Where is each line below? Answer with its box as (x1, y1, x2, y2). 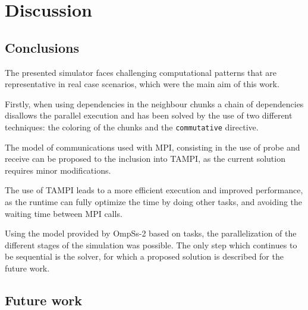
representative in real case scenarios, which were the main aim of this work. (5, 78, 279, 90)
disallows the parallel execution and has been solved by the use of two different (5, 109, 293, 122)
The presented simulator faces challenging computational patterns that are (5, 66, 277, 78)
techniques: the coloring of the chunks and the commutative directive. (5, 120, 259, 133)
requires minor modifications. (5, 164, 111, 176)
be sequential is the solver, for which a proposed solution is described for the (5, 250, 284, 263)
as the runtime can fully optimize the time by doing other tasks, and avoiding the (5, 195, 303, 207)
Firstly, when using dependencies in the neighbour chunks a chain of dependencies (5, 97, 304, 110)
